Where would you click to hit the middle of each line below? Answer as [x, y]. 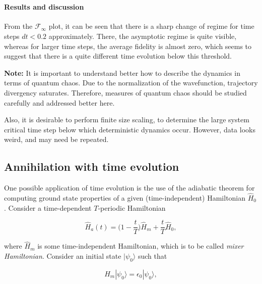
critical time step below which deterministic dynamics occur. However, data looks [130, 129]
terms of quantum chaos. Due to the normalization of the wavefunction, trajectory [131, 83]
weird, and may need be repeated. [56, 139]
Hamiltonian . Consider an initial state [63, 256]
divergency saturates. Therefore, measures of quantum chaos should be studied [125, 92]
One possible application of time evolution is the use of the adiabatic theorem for [129, 188]
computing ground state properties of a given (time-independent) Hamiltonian [125, 197]
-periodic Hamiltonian [132, 207]
